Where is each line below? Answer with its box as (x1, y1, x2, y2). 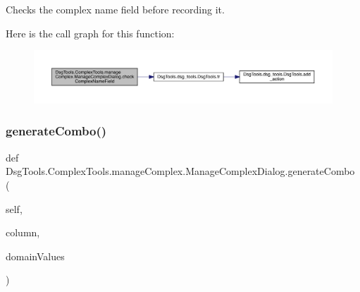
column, (6, 225, 40, 240)
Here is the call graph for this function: (6, 25, 175, 40)
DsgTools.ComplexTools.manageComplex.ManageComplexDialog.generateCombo (6, 164, 355, 178)
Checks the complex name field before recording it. (6, 2, 225, 16)
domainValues (6, 248, 65, 263)
